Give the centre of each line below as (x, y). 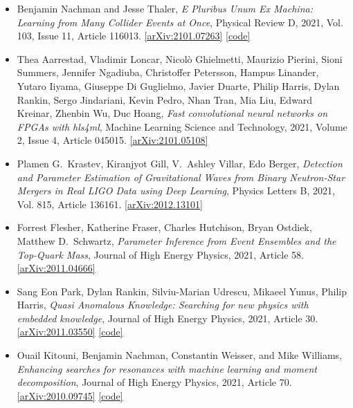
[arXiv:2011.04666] (56, 268)
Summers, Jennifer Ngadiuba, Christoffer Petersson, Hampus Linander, (168, 72)
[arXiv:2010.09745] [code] (70, 395)
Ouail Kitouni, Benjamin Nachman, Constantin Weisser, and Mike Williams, (179, 355)
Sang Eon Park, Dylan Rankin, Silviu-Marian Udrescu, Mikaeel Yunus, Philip (182, 291)
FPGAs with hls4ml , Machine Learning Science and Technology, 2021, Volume (182, 126)
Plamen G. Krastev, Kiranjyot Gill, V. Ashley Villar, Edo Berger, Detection (180, 163)
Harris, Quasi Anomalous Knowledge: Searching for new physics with (163, 305)
